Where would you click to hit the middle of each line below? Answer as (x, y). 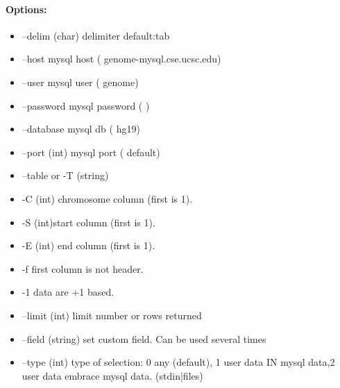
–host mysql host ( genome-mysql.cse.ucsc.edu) (121, 59)
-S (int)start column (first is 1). (88, 222)
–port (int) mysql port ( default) (91, 152)
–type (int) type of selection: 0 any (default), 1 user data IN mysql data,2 (178, 362)
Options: (26, 9)
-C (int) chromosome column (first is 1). (107, 198)
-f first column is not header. (83, 268)
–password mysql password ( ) (86, 105)
